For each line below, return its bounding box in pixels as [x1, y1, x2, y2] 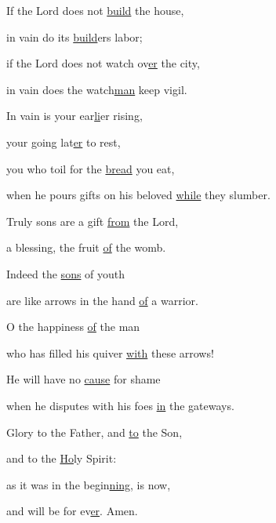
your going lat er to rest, [6, 133, 121, 150]
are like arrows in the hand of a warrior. [6, 292, 198, 308]
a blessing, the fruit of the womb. [6, 239, 166, 256]
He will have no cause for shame [6, 371, 161, 387]
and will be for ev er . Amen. [6, 503, 138, 519]
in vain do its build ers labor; [6, 28, 143, 45]
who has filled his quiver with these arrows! [6, 344, 214, 361]
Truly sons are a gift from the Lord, [6, 212, 179, 229]
